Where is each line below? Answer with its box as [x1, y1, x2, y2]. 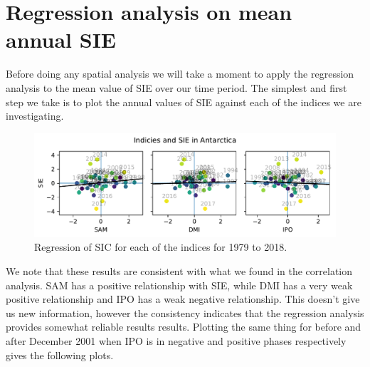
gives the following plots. [6, 347, 114, 362]
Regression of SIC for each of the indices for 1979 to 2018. [34, 239, 287, 254]
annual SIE [6, 25, 117, 54]
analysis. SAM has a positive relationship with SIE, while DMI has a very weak [6, 277, 353, 292]
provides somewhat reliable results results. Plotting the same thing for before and [6, 319, 361, 334]
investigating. [6, 108, 64, 123]
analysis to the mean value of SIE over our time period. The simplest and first [6, 80, 347, 95]
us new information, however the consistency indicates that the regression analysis [6, 305, 364, 320]
